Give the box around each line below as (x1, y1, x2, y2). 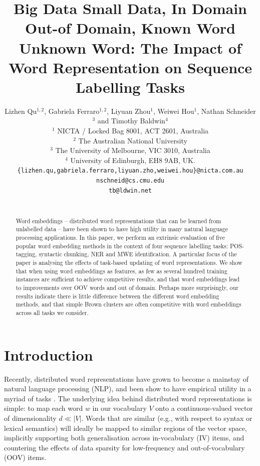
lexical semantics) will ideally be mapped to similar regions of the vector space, (4, 422, 247, 433)
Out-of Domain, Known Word (25, 18, 235, 38)
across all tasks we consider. (16, 308, 89, 317)
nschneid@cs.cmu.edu (96, 177, 165, 185)
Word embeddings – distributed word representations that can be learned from (16, 216, 221, 225)
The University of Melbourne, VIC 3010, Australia (55, 145, 210, 156)
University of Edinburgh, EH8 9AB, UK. (70, 154, 195, 165)
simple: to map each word (4, 403, 83, 413)
